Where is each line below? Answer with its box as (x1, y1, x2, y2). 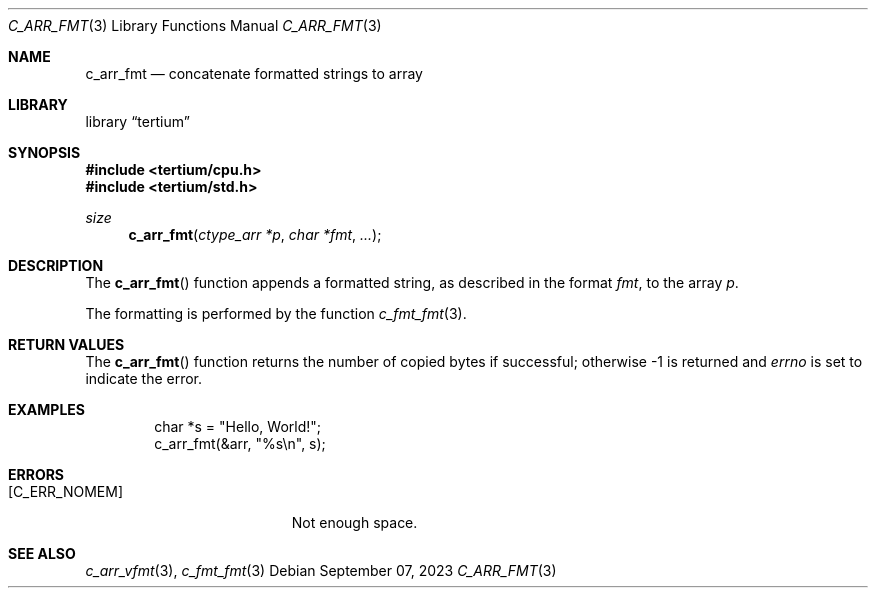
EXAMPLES (8, 401, 85, 418)
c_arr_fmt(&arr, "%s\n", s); (154, 435, 326, 452)
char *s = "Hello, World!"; (154, 418, 322, 435)
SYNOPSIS (8, 144, 81, 161)
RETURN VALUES (8, 336, 125, 353)
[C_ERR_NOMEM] (8, 483, 123, 500)
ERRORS (8, 466, 65, 483)
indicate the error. (85, 370, 203, 387)
